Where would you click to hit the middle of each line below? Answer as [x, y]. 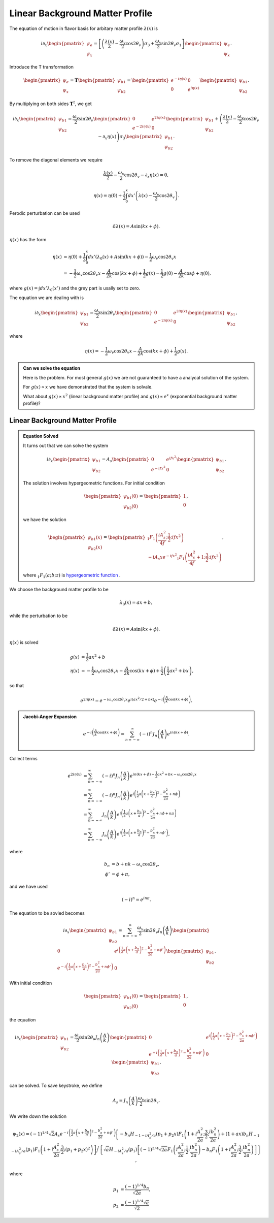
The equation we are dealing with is [46, 298]
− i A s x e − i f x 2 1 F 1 [166, 557]
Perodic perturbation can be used [45, 213]
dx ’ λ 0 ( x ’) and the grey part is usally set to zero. [90, 288]
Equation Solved [41, 436]
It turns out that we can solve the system [66, 445]
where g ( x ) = [24, 288]
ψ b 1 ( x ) [95, 538]
